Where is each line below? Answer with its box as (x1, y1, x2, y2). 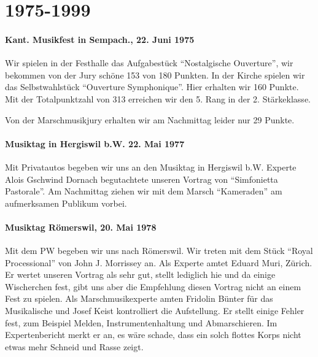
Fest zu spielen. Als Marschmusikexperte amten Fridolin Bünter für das (5, 292, 273, 305)
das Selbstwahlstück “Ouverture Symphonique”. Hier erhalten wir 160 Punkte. (5, 80, 299, 93)
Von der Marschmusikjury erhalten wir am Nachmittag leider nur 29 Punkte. (5, 113, 295, 126)
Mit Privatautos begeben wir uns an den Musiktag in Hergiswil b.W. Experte (5, 160, 297, 173)
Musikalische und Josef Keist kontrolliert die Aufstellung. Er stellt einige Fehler (5, 304, 304, 317)
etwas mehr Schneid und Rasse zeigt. (5, 340, 144, 353)
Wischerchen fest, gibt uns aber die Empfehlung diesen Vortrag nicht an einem (5, 280, 301, 293)
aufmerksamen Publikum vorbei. (5, 196, 127, 209)
